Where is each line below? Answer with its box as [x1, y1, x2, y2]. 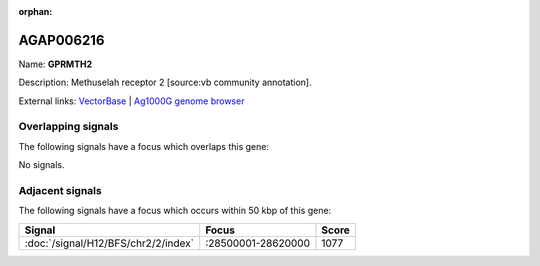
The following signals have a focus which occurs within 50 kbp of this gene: [18, 205, 332, 217]
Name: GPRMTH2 [18, 58, 93, 70]
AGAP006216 [18, 31, 105, 49]
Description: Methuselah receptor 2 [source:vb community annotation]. [18, 76, 312, 89]
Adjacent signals [18, 183, 102, 197]
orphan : [18, 6, 53, 17]
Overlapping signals [18, 120, 119, 134]
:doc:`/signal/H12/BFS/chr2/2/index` [24, 236, 195, 250]
